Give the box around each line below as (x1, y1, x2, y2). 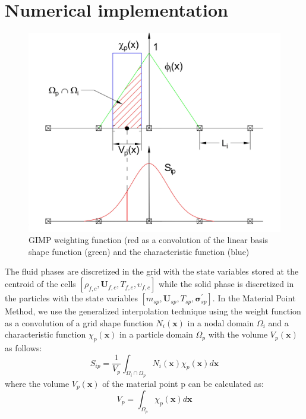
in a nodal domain (187, 316, 254, 329)
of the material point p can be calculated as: (102, 377, 264, 389)
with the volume (208, 328, 268, 341)
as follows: (5, 342, 42, 354)
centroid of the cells (5, 278, 76, 290)
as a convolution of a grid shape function (5, 316, 153, 329)
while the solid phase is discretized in (158, 278, 294, 290)
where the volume (5, 377, 70, 389)
